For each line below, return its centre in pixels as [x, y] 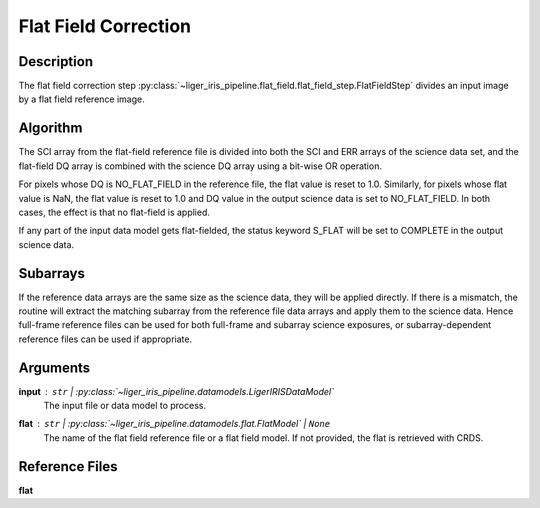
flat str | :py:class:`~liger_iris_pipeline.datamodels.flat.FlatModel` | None [174, 424]
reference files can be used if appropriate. [105, 339]
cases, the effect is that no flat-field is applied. [114, 212]
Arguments [54, 367]
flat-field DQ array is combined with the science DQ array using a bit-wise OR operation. [200, 166]
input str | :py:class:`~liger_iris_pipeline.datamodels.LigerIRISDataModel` [176, 391]
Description [56, 61]
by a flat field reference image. [81, 99]
